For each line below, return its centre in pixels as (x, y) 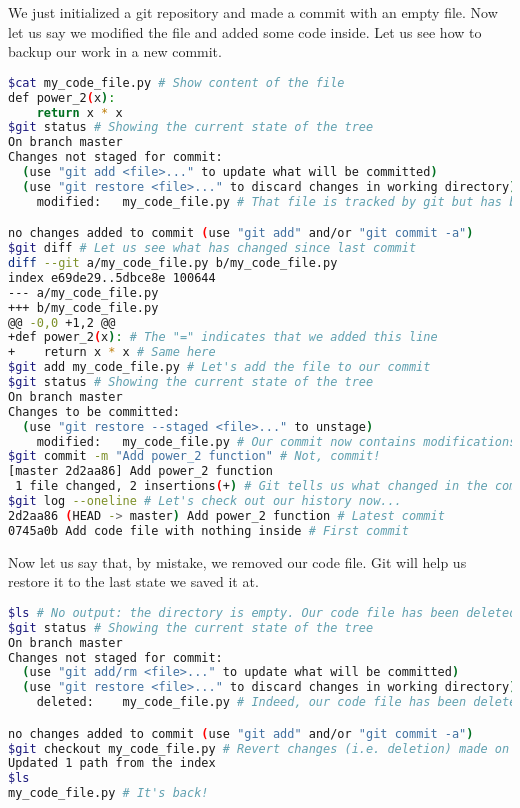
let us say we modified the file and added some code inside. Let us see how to (245, 31)
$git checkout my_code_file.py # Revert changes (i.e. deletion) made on (259, 748)
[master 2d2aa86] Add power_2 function (140, 471)
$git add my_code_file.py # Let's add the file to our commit (219, 367)
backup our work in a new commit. (115, 51)
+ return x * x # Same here (112, 352)
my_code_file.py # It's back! (108, 793)
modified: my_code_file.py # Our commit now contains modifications (276, 441)
